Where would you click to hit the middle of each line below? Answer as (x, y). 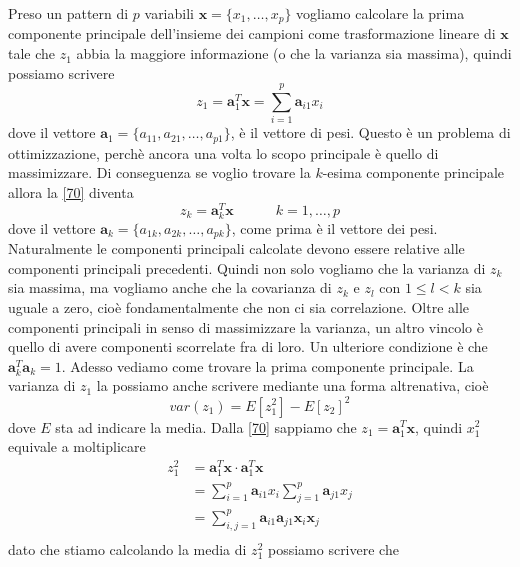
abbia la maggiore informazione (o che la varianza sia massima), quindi (294, 53)
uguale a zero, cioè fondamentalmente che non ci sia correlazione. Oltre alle (239, 307)
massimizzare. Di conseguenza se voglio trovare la (159, 172)
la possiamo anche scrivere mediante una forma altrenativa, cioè (292, 385)
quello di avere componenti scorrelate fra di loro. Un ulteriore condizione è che (248, 346)
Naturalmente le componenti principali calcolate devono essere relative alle (236, 248)
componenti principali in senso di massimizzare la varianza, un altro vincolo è (245, 326)
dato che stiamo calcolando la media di (127, 548)
